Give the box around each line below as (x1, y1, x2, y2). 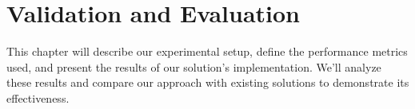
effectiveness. (6, 89, 70, 106)
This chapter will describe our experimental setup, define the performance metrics (6, 43, 408, 60)
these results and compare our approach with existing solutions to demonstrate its (6, 74, 409, 91)
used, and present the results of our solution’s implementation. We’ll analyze (6, 58, 381, 75)
